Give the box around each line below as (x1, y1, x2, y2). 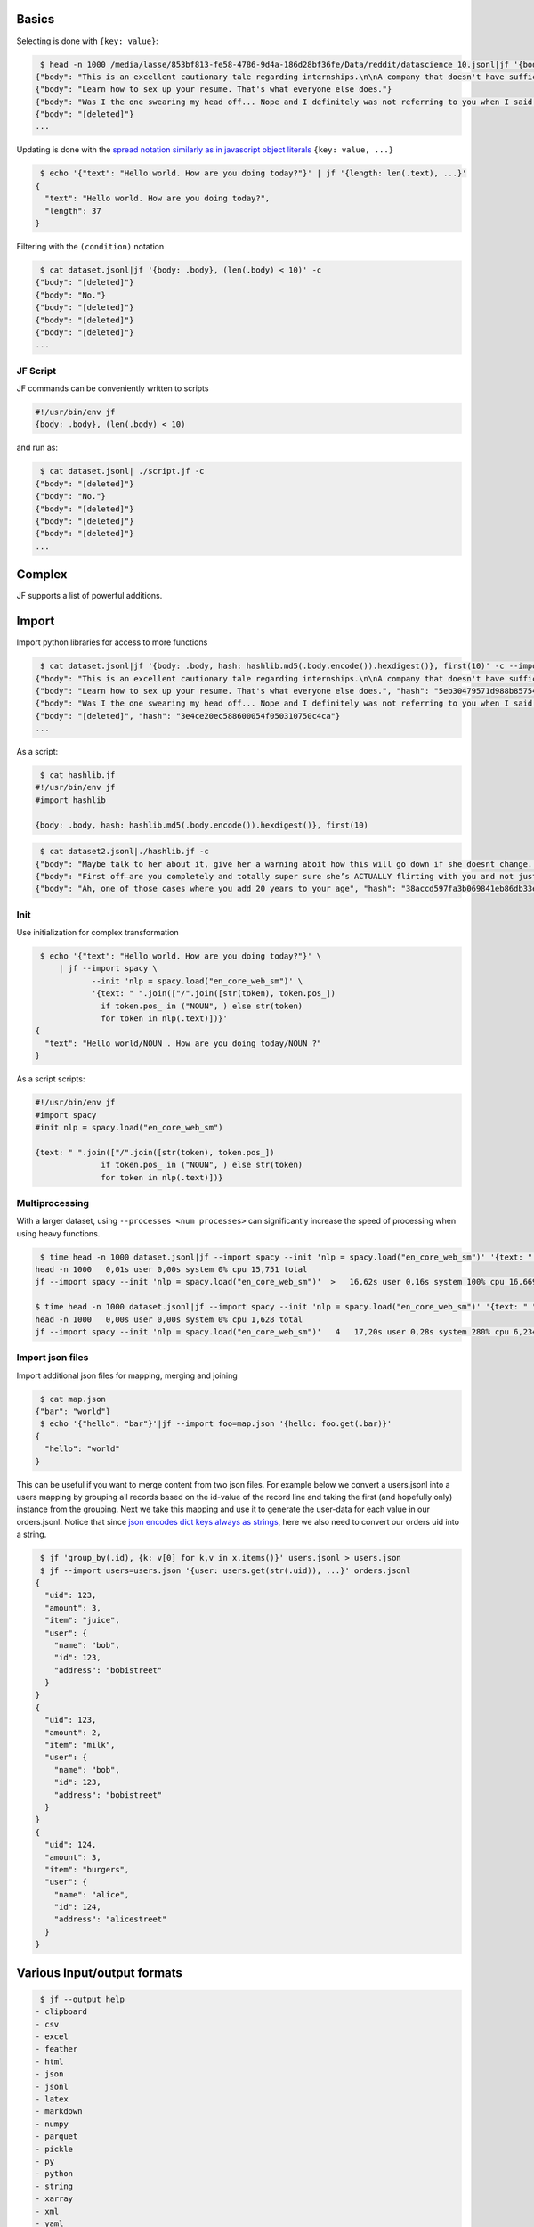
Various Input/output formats (16, 1965, 182, 1980)
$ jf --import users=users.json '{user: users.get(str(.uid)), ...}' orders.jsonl (40, 1565, 411, 1576)
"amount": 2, (44, 1727, 101, 1737)
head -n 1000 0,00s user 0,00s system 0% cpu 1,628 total (35, 1314, 303, 1325)
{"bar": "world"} (35, 1407, 111, 1416)
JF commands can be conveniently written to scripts (16, 383, 209, 394)
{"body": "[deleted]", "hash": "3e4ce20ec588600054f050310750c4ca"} (35, 711, 341, 721)
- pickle (35, 2143, 74, 2154)
